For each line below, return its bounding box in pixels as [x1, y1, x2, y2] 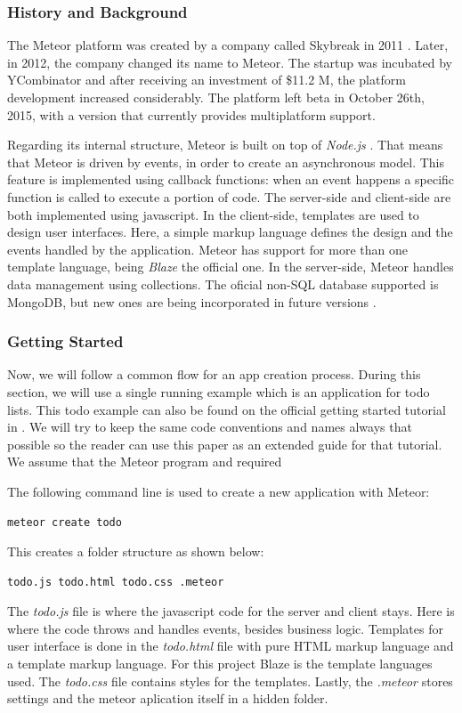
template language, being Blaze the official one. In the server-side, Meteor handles [7, 257, 454, 276]
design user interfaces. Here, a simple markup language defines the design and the [7, 223, 453, 241]
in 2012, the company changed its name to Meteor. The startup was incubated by [7, 53, 453, 71]
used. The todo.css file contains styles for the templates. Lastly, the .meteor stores [7, 671, 453, 690]
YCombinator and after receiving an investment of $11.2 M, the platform [7, 70, 406, 89]
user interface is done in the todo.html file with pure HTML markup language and [7, 636, 454, 655]
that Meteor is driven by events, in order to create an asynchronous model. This [7, 152, 444, 171]
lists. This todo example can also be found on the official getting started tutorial [7, 400, 446, 418]
